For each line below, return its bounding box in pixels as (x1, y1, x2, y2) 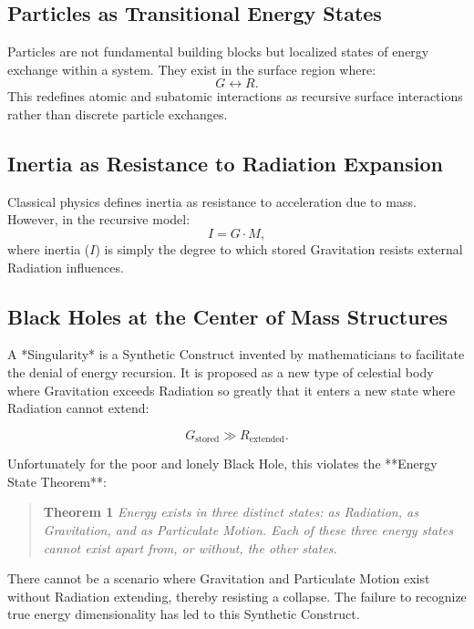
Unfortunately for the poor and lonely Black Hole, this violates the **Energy (7, 454, 438, 473)
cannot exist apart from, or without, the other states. (43, 538, 337, 557)
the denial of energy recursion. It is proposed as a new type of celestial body (7, 362, 434, 381)
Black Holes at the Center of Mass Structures (7, 302, 448, 330)
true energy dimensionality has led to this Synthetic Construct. (7, 604, 360, 624)
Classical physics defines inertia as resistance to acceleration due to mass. (7, 191, 417, 211)
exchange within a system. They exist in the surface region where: (7, 59, 376, 78)
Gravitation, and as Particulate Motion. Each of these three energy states (43, 520, 454, 539)
